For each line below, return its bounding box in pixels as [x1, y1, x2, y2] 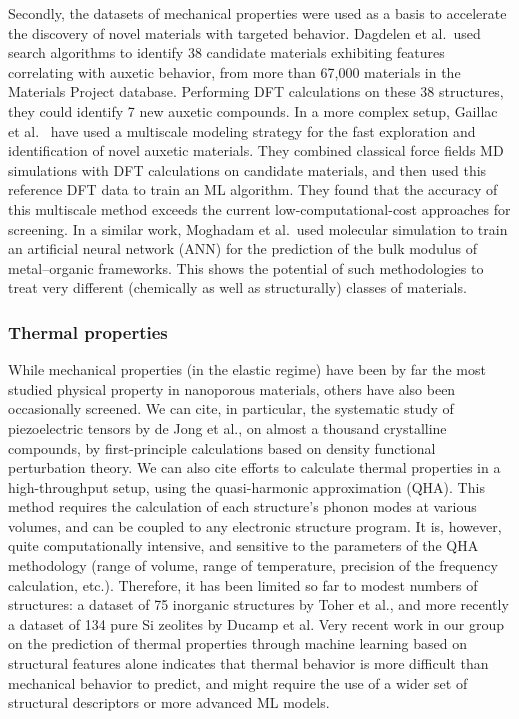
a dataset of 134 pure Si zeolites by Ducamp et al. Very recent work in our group [8, 613, 505, 634]
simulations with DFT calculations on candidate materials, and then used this [8, 159, 487, 180]
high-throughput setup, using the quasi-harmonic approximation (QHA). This [8, 476, 485, 497]
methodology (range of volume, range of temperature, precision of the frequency [8, 555, 498, 576]
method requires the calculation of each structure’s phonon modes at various [8, 496, 477, 517]
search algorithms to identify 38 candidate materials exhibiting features [8, 42, 445, 63]
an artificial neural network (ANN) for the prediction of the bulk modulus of [8, 238, 477, 259]
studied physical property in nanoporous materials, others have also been [8, 378, 456, 399]
